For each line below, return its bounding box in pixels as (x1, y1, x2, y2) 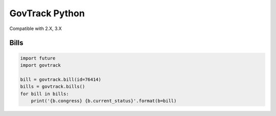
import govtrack (20, 62, 61, 68)
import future (20, 55, 56, 61)
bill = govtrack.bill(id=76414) (20, 76, 102, 82)
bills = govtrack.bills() (20, 84, 85, 90)
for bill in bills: (20, 91, 69, 97)
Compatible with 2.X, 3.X (9, 25, 62, 32)
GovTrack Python (9, 8, 85, 19)
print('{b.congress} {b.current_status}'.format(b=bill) (31, 98, 177, 104)
